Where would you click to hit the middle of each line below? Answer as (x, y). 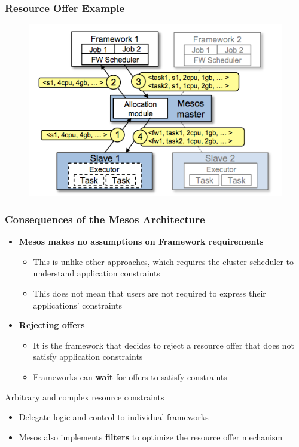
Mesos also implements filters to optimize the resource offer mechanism (151, 437)
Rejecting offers (52, 325)
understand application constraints (97, 273)
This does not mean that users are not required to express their (149, 293)
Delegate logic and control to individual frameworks (114, 417)
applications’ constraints (78, 305)
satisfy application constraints (88, 357)
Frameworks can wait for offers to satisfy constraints (130, 377)
